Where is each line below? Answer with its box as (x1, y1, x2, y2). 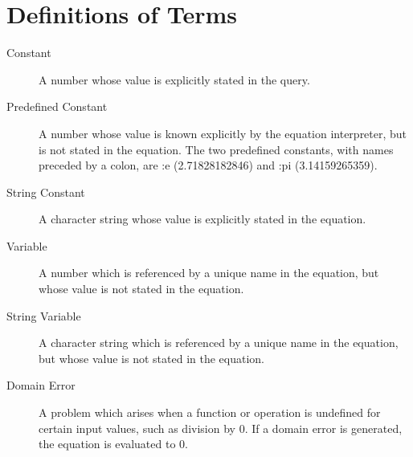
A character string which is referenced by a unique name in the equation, (39, 334, 399, 351)
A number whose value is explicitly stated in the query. (39, 71, 310, 88)
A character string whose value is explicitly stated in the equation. (39, 210, 366, 227)
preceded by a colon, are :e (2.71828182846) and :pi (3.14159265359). (39, 157, 378, 173)
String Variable (6, 307, 81, 324)
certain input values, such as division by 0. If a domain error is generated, (39, 419, 403, 436)
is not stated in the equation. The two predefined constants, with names (39, 141, 394, 157)
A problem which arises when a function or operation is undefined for (39, 404, 381, 421)
